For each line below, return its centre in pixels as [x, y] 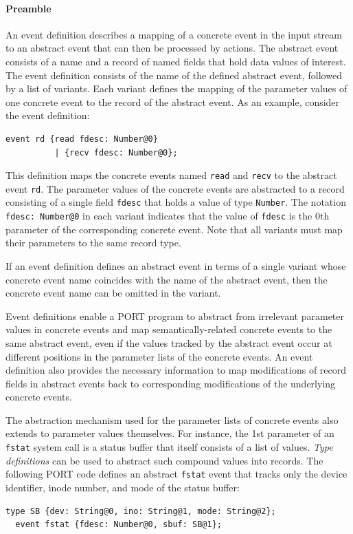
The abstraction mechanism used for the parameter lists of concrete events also [172, 419]
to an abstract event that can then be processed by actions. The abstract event [172, 48]
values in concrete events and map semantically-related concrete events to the [169, 329]
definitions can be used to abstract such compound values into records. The [164, 460]
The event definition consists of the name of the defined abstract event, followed [174, 75]
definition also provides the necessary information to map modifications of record [176, 370]
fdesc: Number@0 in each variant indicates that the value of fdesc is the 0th [168, 216]
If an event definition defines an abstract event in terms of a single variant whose [176, 265]
